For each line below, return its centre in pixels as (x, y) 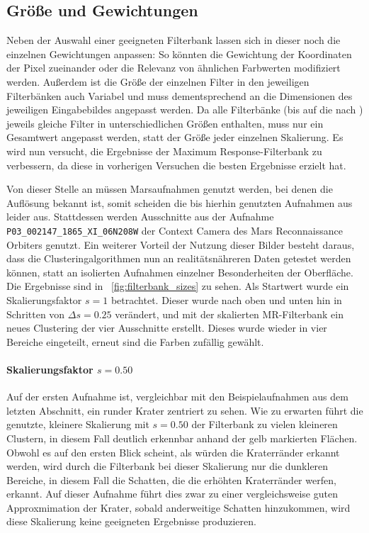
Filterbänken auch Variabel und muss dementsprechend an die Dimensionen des (180, 95)
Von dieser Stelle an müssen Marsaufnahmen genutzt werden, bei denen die (170, 189)
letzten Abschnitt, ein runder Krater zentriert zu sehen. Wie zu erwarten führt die (185, 410)
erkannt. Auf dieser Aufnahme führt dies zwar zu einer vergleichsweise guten (172, 494)
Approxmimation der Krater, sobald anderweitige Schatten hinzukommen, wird (178, 507)
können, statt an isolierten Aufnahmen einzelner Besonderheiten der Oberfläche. (180, 272)
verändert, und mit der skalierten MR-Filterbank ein (229, 314)
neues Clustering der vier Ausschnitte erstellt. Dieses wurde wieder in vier (167, 328)
